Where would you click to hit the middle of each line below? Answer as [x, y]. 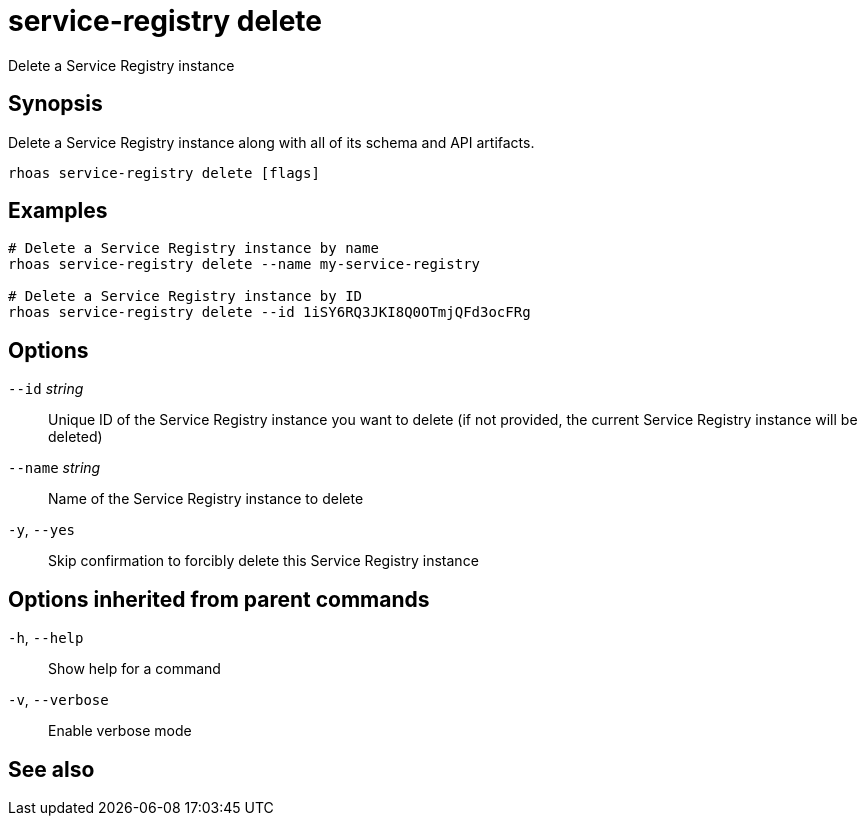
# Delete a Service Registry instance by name [193, 248]
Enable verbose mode [120, 731]
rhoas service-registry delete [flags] [164, 172]
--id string [46, 389]
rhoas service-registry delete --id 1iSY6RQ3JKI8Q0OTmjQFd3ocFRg [269, 312]
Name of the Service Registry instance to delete [206, 499]
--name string [54, 468]
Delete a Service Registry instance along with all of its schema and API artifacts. [271, 142]
